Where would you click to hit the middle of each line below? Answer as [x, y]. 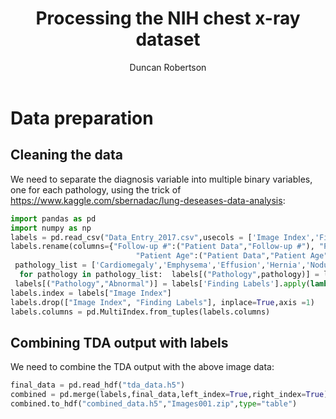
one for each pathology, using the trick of [96, 189]
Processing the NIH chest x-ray [168, 18]
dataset [168, 39]
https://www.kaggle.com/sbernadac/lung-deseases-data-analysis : [148, 200]
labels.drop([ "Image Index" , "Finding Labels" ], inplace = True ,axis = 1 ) [162, 302]
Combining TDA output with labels [119, 342]
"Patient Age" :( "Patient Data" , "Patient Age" [232, 256]
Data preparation [82, 118]
